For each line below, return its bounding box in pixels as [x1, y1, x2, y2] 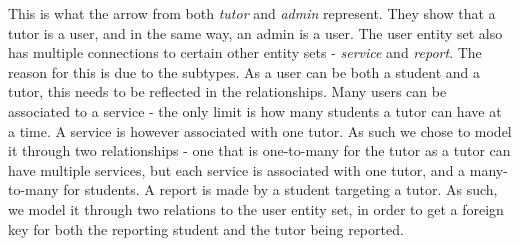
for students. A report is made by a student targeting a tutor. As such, [63, 179, 498, 200]
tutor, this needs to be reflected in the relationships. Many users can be [8, 81, 447, 102]
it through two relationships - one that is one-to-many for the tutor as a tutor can [8, 140, 511, 161]
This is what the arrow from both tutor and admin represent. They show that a [8, 3, 496, 23]
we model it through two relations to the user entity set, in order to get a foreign [8, 198, 504, 219]
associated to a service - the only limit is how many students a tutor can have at [8, 100, 502, 121]
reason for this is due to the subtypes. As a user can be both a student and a [8, 61, 481, 82]
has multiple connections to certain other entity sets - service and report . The [8, 42, 482, 63]
